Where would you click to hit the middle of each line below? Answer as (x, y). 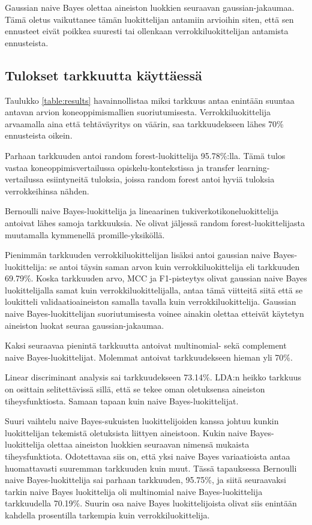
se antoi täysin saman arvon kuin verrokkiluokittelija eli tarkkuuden (175, 266)
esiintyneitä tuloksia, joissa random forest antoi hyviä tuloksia (160, 179)
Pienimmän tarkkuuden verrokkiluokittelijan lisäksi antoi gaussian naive (138, 255)
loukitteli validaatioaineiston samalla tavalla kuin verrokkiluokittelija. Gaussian (151, 301)
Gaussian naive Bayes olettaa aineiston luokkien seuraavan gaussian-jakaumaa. (150, 7)
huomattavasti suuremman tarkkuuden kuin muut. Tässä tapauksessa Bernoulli (151, 468)
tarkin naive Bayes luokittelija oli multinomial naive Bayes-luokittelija (134, 491)
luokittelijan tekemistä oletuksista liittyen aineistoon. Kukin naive (126, 432)
